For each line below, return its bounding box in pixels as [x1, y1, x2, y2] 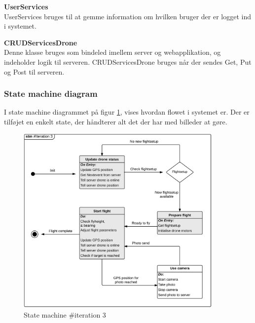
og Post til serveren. [4, 66, 65, 77]
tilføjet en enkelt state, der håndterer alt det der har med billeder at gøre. [4, 116, 227, 126]
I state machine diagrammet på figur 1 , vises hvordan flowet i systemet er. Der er [4, 107, 250, 117]
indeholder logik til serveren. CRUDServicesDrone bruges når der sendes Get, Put [4, 56, 252, 67]
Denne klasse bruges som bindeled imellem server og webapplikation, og [4, 47, 221, 57]
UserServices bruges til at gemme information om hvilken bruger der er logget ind [4, 11, 252, 21]
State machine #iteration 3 [24, 310, 106, 320]
